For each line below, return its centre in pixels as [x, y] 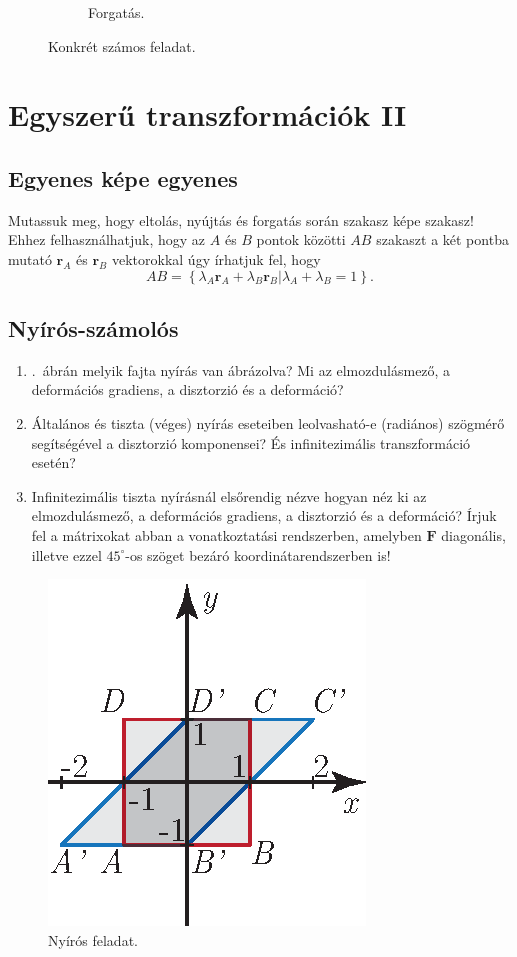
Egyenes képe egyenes [123, 177]
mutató [30, 258]
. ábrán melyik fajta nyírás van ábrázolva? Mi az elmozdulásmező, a [241, 369]
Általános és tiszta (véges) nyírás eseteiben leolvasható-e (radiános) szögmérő [268, 422]
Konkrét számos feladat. [122, 45]
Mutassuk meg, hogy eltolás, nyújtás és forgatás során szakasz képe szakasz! [241, 219]
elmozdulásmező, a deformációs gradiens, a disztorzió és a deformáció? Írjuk [264, 515]
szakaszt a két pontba [442, 239]
